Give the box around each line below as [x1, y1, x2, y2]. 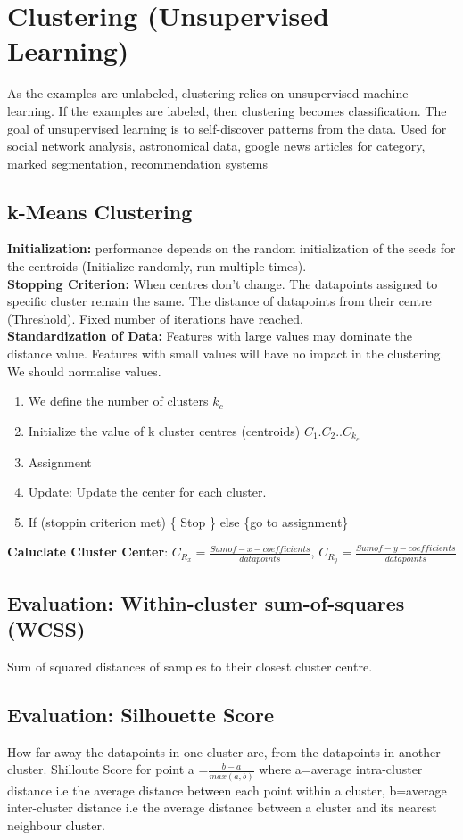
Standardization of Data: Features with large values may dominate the [7, 326, 412, 345]
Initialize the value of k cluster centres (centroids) [28, 421, 301, 440]
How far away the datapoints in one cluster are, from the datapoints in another [7, 742, 441, 761]
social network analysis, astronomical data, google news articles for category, [7, 136, 426, 155]
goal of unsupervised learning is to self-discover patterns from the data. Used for [7, 119, 447, 137]
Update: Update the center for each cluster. [28, 482, 267, 501]
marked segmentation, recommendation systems [7, 153, 269, 172]
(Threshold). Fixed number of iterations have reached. [7, 309, 303, 327]
